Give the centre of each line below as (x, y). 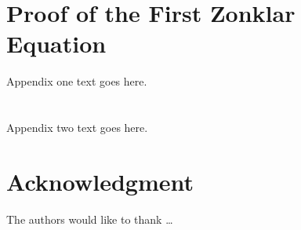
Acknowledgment (100, 181)
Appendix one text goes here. (77, 81)
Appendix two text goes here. (77, 128)
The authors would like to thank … (90, 219)
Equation (56, 44)
